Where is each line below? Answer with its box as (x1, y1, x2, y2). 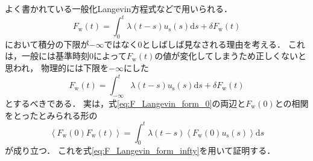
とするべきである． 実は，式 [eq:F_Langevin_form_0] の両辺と (5, 96, 246, 109)
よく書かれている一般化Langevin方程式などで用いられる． (5, 2, 233, 14)
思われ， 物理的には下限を (5, 62, 109, 74)
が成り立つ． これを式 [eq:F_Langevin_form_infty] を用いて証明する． (5, 144, 276, 157)
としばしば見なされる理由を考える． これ (142, 37, 305, 50)
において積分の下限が (5, 37, 89, 50)
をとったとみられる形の (5, 109, 98, 121)
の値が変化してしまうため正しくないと (154, 49, 306, 62)
